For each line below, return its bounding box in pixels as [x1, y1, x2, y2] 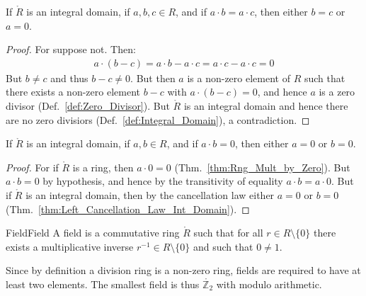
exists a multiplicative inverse [6, 239, 134, 254]
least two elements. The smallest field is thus [6, 276, 200, 291]
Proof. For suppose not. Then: [6, 42, 136, 57]
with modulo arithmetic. [216, 276, 322, 291]
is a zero [319, 84, 355, 99]
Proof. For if [6, 159, 59, 174]
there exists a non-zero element [6, 84, 140, 99]
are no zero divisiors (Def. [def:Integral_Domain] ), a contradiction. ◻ [6, 112, 310, 127]
